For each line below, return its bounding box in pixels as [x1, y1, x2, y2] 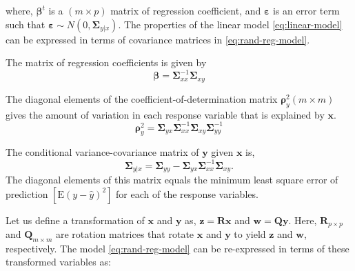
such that [6, 17, 45, 31]
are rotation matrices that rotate [55, 227, 194, 241]
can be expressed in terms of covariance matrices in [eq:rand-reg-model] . [6, 32, 310, 46]
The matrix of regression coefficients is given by [6, 55, 207, 70]
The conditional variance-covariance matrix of [6, 145, 199, 159]
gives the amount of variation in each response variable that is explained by [6, 107, 325, 121]
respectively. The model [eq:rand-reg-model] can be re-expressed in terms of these [6, 241, 349, 255]
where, [6, 3, 33, 17]
